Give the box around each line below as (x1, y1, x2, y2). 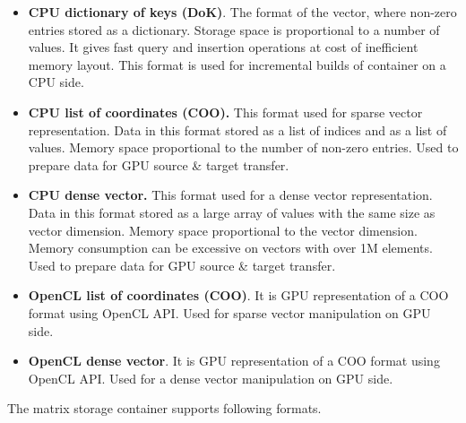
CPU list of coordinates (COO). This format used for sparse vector (28, 102, 423, 121)
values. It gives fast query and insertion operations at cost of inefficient (28, 38, 419, 56)
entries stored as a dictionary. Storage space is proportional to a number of (28, 20, 440, 39)
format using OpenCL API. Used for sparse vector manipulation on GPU (28, 303, 431, 322)
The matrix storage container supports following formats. (7, 399, 322, 418)
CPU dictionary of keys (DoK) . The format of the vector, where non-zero (28, 3, 457, 21)
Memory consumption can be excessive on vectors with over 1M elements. (28, 238, 433, 257)
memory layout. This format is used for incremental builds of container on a (28, 55, 446, 73)
